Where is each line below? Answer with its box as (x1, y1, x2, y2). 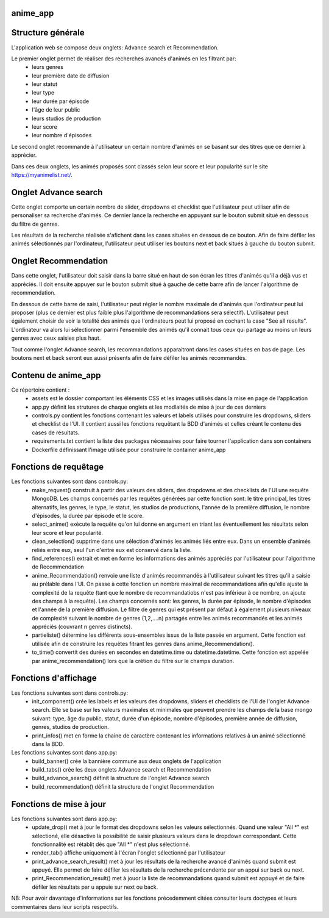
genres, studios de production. (32, 723, 109, 731)
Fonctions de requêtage (11, 462, 104, 472)
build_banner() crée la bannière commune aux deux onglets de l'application (32, 757, 222, 765)
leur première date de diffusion (32, 72, 110, 79)
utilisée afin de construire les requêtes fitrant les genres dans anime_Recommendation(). (32, 640, 255, 647)
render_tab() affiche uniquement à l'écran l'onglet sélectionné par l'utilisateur (32, 849, 226, 856)
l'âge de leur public (32, 106, 80, 113)
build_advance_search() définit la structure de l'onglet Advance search (32, 775, 210, 782)
